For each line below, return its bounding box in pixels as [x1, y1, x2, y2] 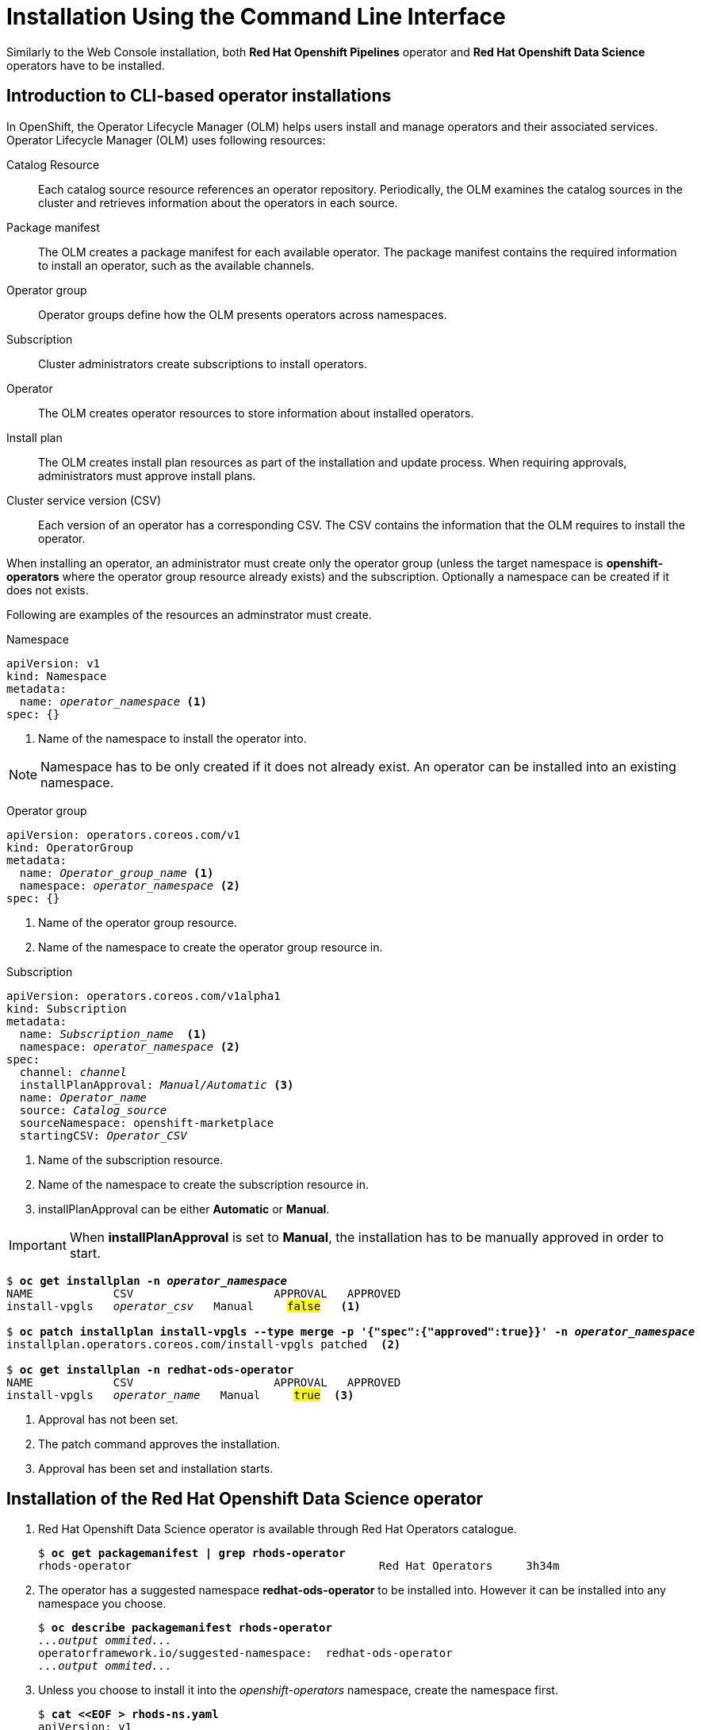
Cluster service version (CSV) [6, 493, 161, 507]
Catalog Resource [6, 157, 100, 171]
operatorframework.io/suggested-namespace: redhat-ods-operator [38, 1647, 453, 1660]
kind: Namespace [6, 669, 107, 682]
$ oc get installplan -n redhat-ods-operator [6, 1363, 294, 1376]
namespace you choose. [38, 1597, 167, 1611]
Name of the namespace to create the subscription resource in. [38, 1177, 369, 1191]
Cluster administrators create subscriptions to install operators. [38, 356, 367, 371]
